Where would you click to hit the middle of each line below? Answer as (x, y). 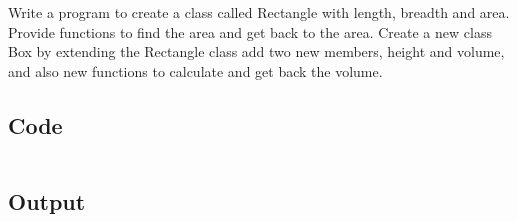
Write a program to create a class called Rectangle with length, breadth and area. (259, 12)
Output (47, 200)
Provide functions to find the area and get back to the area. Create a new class (250, 31)
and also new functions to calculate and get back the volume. (195, 70)
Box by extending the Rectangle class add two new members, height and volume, (256, 51)
